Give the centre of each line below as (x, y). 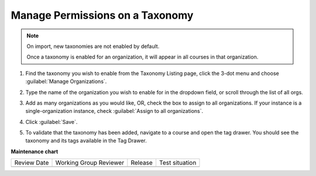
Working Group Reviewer (90, 163)
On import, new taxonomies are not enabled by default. (93, 46)
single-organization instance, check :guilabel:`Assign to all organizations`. (114, 111)
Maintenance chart (35, 151)
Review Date (32, 163)
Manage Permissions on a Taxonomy (102, 15)
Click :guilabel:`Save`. (51, 122)
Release (142, 163)
